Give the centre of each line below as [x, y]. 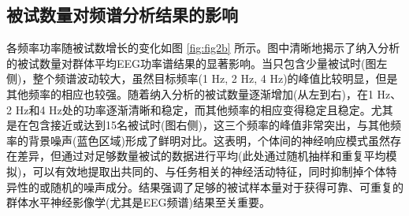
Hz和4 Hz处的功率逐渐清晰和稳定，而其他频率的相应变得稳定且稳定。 [193, 109]
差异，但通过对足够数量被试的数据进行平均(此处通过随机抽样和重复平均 [201, 156]
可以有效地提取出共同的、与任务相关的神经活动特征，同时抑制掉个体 [209, 171]
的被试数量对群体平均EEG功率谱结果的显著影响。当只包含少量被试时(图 [191, 63]
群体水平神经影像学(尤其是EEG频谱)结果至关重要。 [138, 202]
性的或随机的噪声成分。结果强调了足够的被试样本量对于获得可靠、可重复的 [210, 186]
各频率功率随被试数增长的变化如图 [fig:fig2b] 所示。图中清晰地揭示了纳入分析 [203, 48]
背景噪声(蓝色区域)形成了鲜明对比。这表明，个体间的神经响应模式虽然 [209, 140]
